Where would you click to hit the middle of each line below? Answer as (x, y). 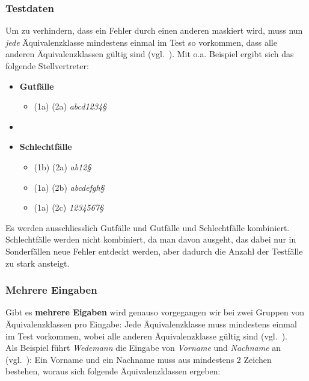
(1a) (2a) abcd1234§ (70, 106)
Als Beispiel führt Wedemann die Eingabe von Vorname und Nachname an (143, 348)
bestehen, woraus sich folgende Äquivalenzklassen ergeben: (113, 371)
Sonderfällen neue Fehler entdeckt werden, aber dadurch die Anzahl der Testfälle (154, 251)
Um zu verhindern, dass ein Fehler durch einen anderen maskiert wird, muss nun (154, 30)
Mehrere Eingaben (51, 290)
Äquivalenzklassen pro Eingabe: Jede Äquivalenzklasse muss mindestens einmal (151, 324)
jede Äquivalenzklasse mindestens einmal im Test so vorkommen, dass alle (141, 42)
